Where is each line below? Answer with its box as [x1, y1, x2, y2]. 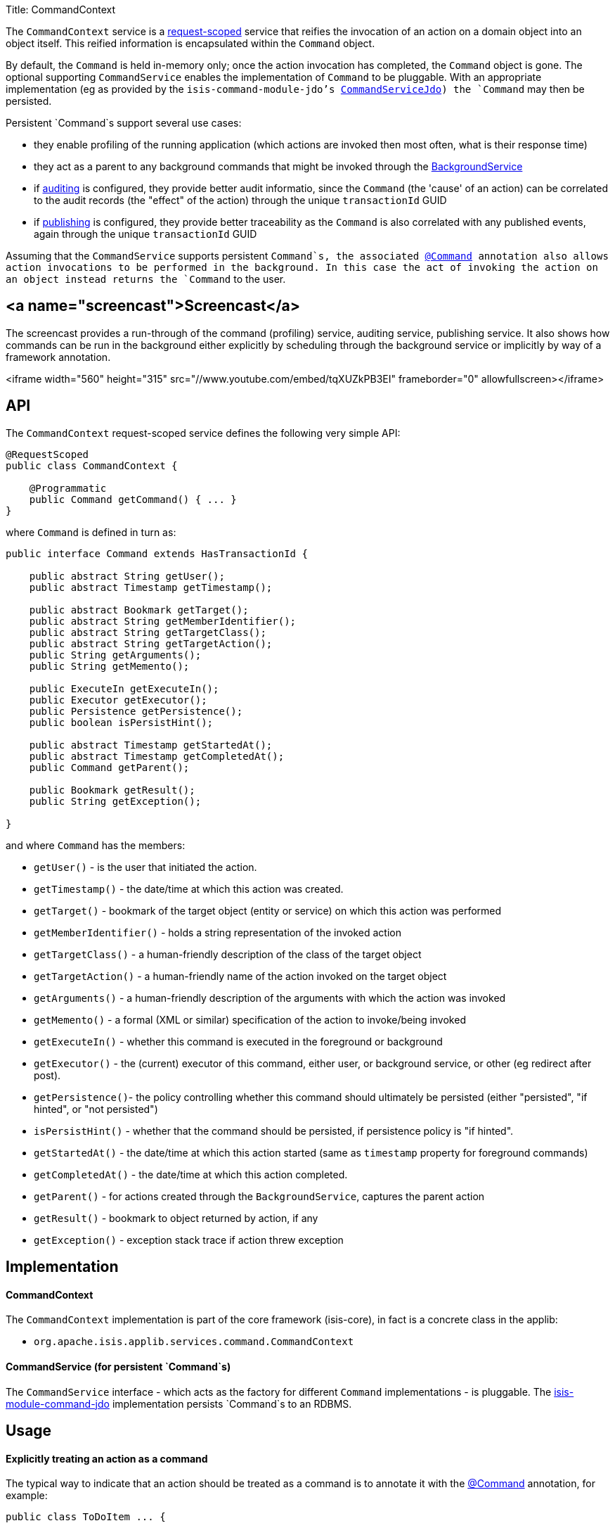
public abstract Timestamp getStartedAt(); [29, 739, 273, 751]
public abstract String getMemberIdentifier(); [29, 615, 297, 627]
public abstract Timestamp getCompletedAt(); [29, 750, 285, 762]
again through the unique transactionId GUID [34, 228, 257, 240]
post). [34, 1069, 61, 1081]
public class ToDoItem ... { [6, 1511, 166, 1523]
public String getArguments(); [29, 649, 202, 661]
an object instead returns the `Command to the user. [6, 273, 286, 285]
